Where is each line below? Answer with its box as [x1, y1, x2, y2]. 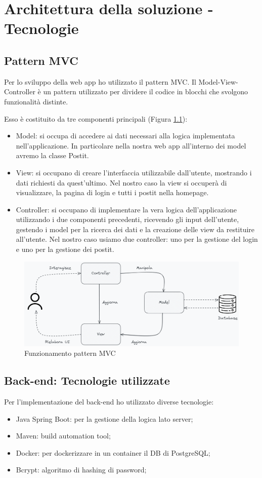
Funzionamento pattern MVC [24, 348, 116, 358]
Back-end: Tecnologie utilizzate [4, 373, 170, 388]
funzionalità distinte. [4, 96, 68, 106]
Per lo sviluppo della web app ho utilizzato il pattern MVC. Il [4, 76, 196, 87]
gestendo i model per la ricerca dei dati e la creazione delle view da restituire [16, 224, 255, 234]
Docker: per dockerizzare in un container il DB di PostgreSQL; [16, 447, 210, 458]
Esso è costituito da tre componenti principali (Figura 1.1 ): [4, 113, 188, 124]
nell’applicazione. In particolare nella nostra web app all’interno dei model [16, 140, 246, 151]
